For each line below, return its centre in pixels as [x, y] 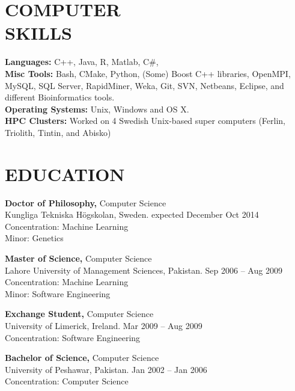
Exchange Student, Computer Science [79, 314]
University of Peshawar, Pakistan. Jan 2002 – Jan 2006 [106, 369]
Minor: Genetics [34, 238]
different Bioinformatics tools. [60, 97]
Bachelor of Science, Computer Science [82, 358]
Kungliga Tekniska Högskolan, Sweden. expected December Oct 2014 [132, 214]
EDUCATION [65, 174]
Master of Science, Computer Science [78, 258]
